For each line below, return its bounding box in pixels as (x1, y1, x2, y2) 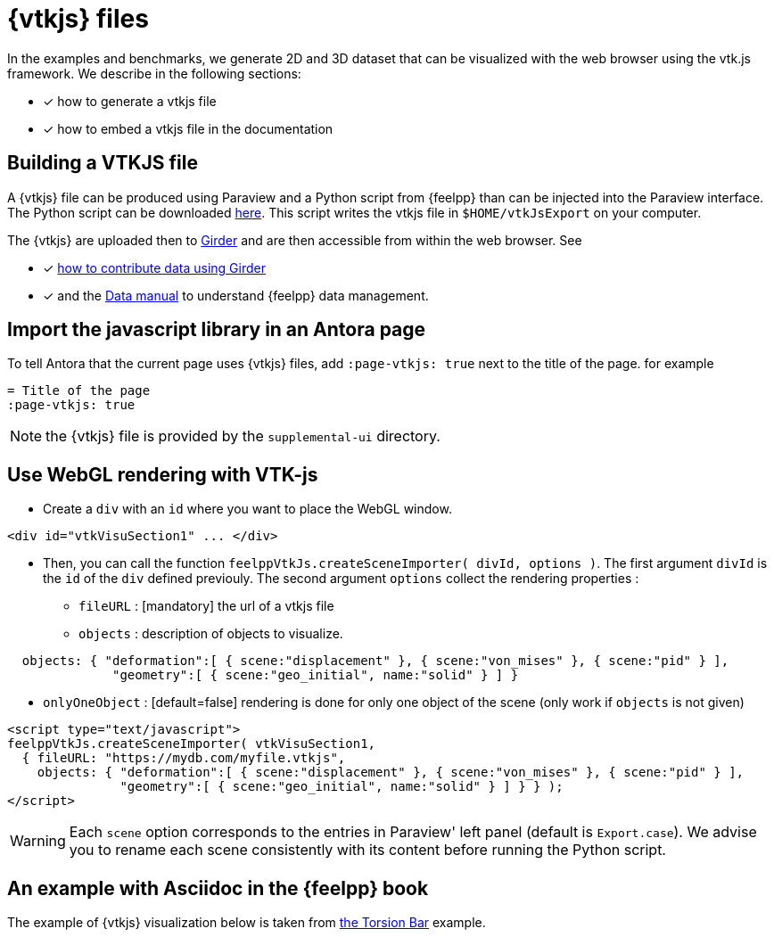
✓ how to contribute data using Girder (43, 259, 266, 275)
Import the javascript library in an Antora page (7, 318, 426, 341)
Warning (10, 832, 66, 851)
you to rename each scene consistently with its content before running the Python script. (69, 841, 666, 859)
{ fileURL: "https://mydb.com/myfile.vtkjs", (21, 751, 346, 766)
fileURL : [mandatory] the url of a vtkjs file (78, 598, 334, 614)
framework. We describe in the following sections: (7, 65, 301, 81)
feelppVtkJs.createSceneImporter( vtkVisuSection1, (7, 736, 376, 752)
